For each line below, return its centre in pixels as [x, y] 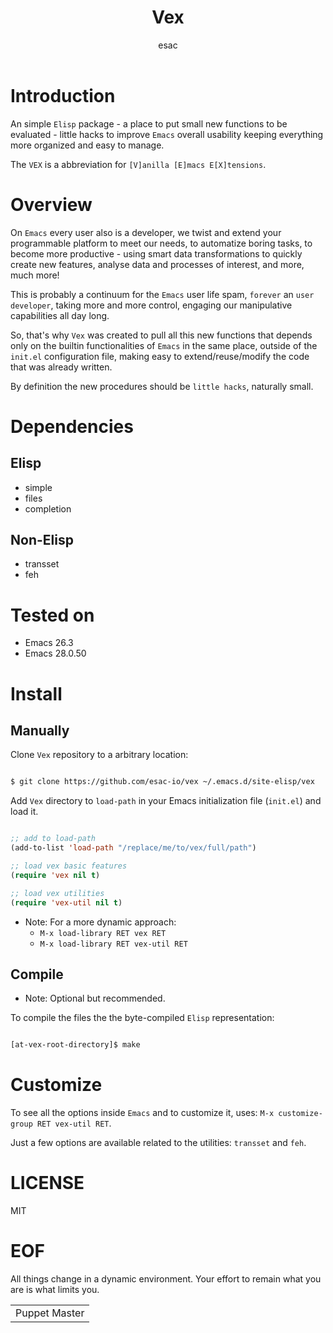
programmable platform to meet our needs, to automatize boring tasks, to [161, 243]
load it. [24, 812]
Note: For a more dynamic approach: [100, 922]
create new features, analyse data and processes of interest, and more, [157, 264]
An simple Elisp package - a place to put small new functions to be [149, 123]
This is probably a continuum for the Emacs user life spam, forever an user [162, 294]
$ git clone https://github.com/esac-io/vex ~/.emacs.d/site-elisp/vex [162, 782]
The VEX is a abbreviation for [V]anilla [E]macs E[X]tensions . [138, 164]
